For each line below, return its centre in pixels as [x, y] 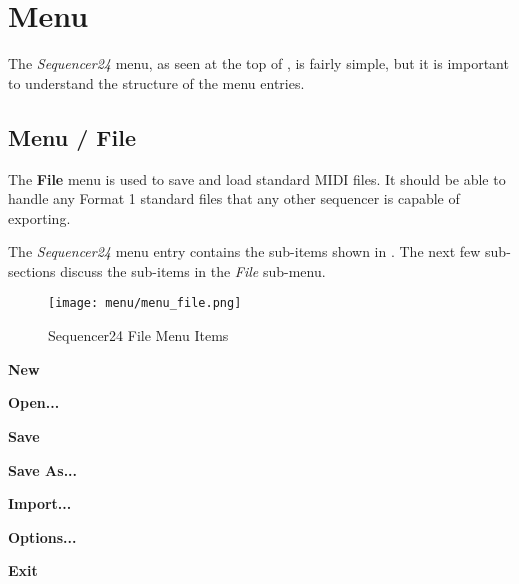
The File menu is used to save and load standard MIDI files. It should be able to [257, 178]
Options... [42, 536]
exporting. [39, 217]
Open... [34, 402]
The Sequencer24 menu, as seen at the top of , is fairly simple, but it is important [258, 63]
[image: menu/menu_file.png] [145, 303]
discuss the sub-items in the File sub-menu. [193, 270]
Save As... [43, 469]
